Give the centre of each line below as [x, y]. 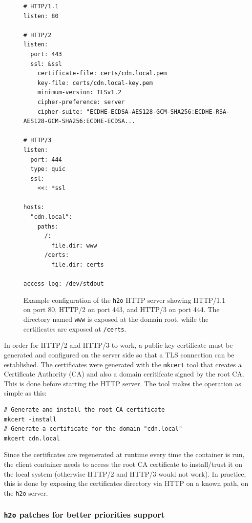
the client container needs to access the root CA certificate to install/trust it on [123, 464]
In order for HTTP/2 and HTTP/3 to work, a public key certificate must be [118, 345]
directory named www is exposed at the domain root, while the [116, 319]
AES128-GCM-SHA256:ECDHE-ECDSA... [80, 121]
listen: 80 [41, 16]
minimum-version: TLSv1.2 [79, 93]
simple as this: [25, 393]
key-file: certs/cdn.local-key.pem [95, 83]
